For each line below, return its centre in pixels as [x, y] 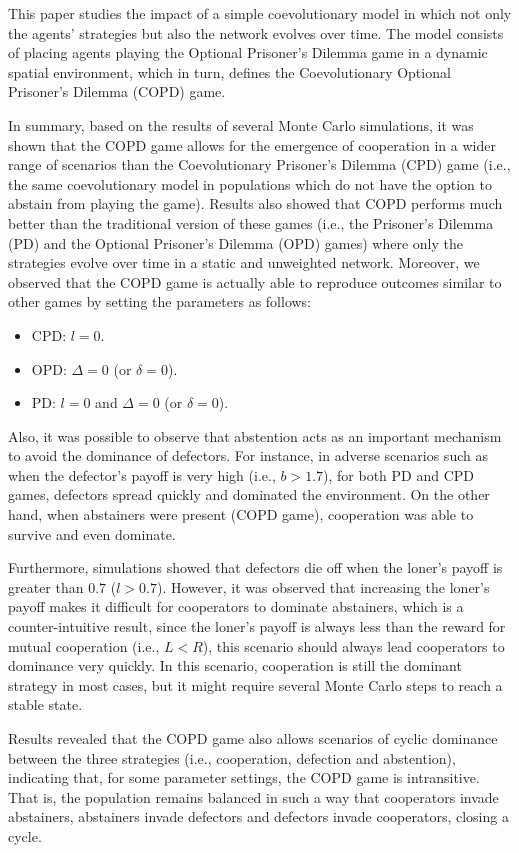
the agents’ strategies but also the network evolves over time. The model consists [256, 32]
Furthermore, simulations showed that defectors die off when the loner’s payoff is [255, 567]
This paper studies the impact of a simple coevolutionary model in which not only [260, 13]
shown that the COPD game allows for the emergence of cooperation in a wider [252, 144]
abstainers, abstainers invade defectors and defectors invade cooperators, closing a [258, 816]
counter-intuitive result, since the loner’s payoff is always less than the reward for [257, 626]
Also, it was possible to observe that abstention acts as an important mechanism [255, 435]
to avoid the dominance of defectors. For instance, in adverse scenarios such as [248, 455]
